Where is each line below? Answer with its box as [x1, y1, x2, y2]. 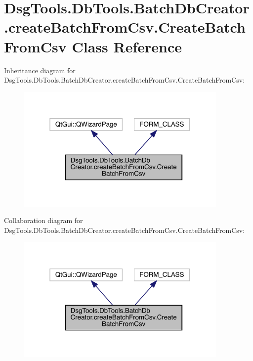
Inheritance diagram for [4, 65, 76, 75]
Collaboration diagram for [4, 215, 83, 226]
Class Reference [72, 36, 182, 56]
